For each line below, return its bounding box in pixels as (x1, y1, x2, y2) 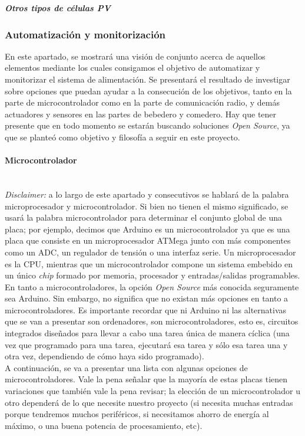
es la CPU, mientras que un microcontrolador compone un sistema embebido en (5, 257, 293, 270)
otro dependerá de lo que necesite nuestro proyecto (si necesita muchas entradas (5, 396, 293, 408)
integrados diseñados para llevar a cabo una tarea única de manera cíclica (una (5, 327, 290, 339)
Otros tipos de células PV (5, 2, 111, 14)
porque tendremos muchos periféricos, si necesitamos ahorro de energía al (5, 408, 269, 420)
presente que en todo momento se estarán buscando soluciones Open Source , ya (5, 119, 290, 132)
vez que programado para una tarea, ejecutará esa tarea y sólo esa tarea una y (5, 338, 288, 350)
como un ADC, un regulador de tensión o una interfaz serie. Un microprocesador (5, 245, 296, 258)
